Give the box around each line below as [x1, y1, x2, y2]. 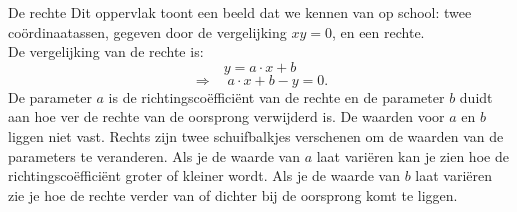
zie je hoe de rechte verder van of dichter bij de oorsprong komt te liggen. [8, 184, 458, 205]
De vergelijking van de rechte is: [8, 41, 204, 62]
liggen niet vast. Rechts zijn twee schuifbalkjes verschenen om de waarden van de [8, 125, 504, 146]
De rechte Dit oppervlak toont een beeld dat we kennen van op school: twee [8, 2, 472, 22]
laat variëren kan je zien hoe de [316, 145, 509, 166]
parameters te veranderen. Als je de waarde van [8, 145, 300, 166]
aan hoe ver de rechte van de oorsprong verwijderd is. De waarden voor [8, 106, 445, 127]
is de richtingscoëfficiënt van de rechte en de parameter [108, 86, 445, 107]
